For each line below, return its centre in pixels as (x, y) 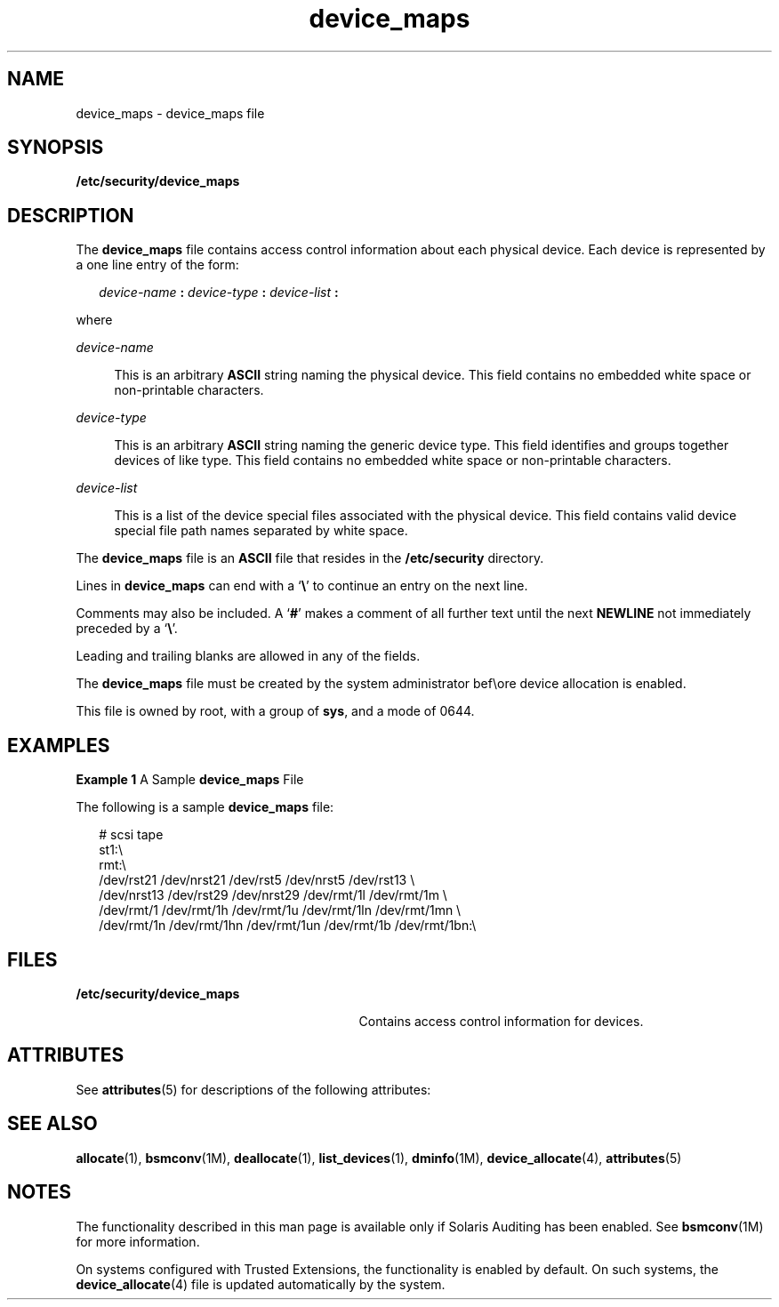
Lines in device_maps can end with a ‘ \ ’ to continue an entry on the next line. (302, 586)
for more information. (138, 1241)
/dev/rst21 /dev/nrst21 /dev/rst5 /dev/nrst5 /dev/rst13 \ (257, 880)
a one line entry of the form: (157, 265)
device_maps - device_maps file (170, 113)
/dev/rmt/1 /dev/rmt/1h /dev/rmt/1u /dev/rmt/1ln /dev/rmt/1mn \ (280, 910)
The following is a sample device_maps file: (205, 807)
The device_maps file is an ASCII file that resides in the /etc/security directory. (310, 558)
